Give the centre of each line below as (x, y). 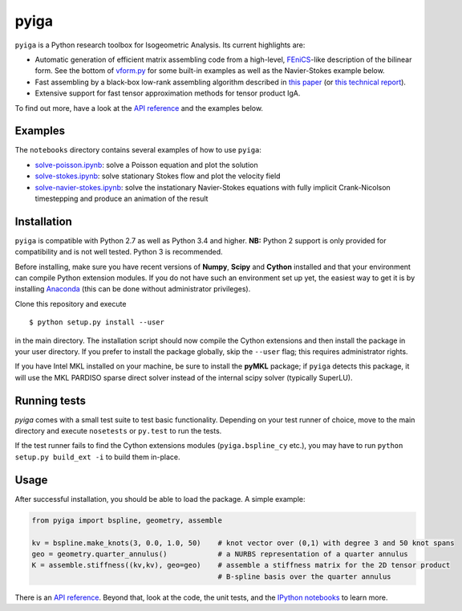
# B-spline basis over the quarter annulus (305, 576)
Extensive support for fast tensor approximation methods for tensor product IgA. (168, 93)
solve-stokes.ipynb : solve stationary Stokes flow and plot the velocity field (158, 176)
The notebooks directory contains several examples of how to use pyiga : (138, 150)
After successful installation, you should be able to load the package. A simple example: (160, 499)
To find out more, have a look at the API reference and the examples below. (139, 108)
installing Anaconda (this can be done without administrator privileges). (133, 289)
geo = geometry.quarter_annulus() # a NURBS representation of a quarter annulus (220, 554)
